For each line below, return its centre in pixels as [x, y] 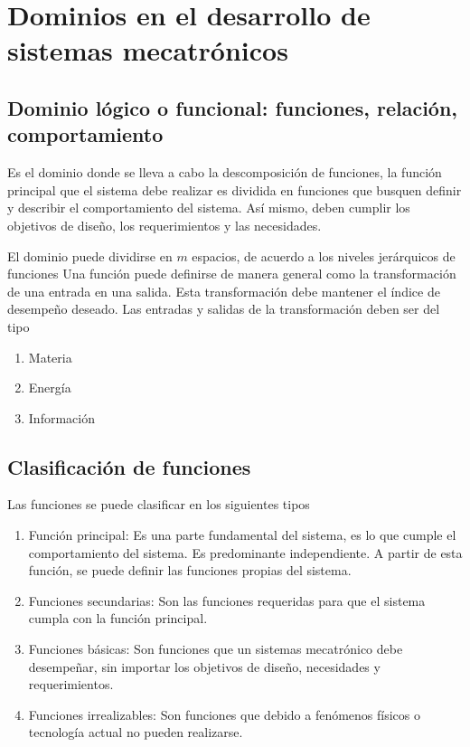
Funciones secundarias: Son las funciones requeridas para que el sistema [227, 600]
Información [61, 417]
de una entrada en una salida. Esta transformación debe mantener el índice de [224, 291]
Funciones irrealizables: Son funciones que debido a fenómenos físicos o [224, 714]
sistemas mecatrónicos [148, 50]
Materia [50, 357]
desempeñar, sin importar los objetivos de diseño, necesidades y [204, 666]
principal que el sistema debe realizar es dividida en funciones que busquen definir [235, 189]
